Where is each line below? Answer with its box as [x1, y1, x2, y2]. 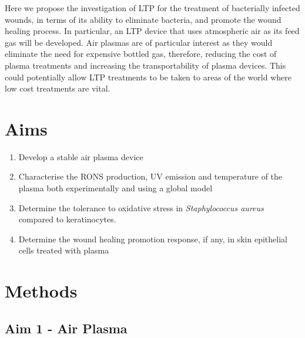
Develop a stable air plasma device [18, 150, 143, 163]
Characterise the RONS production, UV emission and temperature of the [18, 170, 283, 182]
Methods [5, 279, 78, 303]
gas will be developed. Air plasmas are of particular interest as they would [5, 36, 273, 48]
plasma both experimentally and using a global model [18, 182, 213, 194]
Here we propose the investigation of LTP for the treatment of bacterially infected [5, 2, 300, 13]
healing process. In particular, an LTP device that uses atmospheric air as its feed [5, 25, 300, 37]
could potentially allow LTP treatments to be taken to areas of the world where [5, 70, 291, 83]
